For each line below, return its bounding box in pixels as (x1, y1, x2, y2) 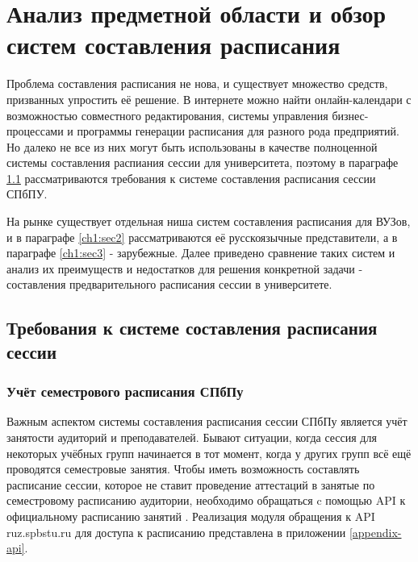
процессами (6, 123, 64, 139)
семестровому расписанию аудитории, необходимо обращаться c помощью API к (6, 492, 406, 509)
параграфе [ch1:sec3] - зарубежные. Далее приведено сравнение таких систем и (6, 244, 395, 261)
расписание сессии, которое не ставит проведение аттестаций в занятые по (6, 476, 375, 493)
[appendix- (349, 523, 402, 540)
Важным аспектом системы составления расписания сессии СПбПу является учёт (6, 413, 408, 430)
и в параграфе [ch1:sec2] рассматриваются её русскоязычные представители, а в (6, 228, 398, 245)
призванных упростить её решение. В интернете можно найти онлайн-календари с (6, 90, 412, 107)
